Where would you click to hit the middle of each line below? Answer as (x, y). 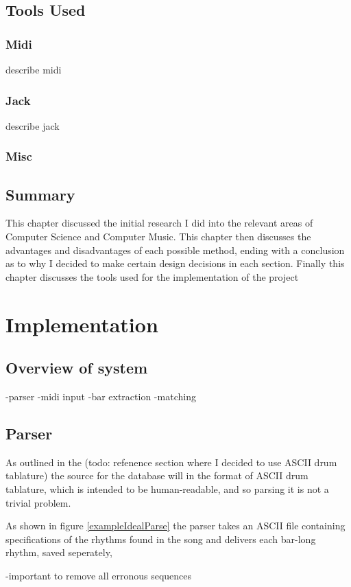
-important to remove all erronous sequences (99, 575)
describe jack (33, 125)
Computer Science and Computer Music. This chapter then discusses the (158, 237)
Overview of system (77, 368)
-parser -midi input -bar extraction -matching (101, 396)
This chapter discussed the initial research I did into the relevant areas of (159, 223)
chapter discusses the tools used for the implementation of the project (152, 276)
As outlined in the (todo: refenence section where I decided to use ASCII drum (171, 462)
